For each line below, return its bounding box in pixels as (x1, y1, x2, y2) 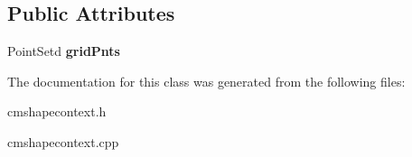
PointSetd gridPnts (7, 42, 120, 60)
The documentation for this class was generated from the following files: (7, 71, 406, 90)
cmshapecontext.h (7, 102, 107, 121)
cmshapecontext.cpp (7, 132, 119, 151)
